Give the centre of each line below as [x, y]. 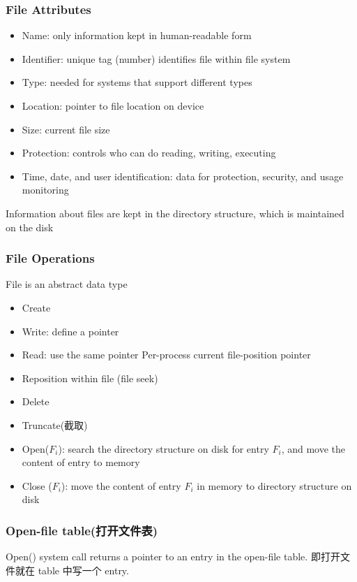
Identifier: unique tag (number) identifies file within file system [156, 58]
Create [36, 307]
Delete [36, 401]
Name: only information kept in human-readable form [137, 35]
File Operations [50, 258]
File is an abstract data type [67, 284]
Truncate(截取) [55, 424]
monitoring [45, 190]
